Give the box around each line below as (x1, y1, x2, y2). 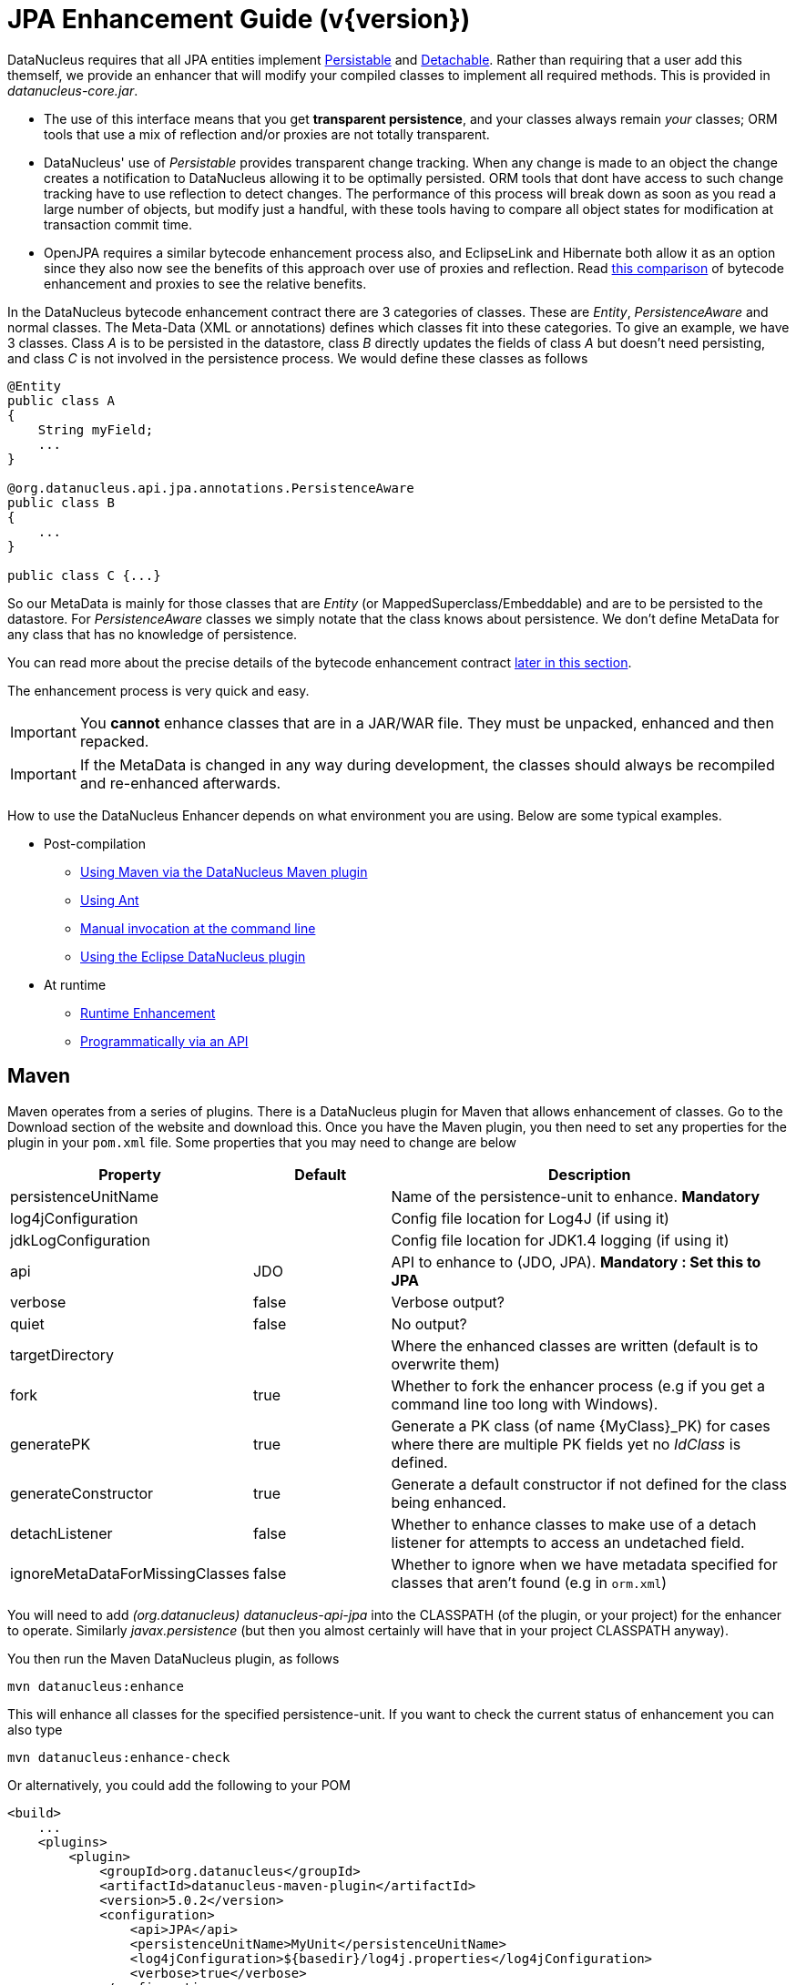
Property (98, 1165, 161, 1184)
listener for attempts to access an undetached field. (391, 1532, 745, 1552)
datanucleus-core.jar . (7, 82, 138, 98)
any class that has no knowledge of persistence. (7, 626, 298, 642)
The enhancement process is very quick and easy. (7, 682, 310, 698)
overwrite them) (391, 1354, 500, 1373)
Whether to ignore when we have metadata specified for (391, 1554, 778, 1573)
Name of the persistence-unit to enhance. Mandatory (391, 1186, 760, 1206)
